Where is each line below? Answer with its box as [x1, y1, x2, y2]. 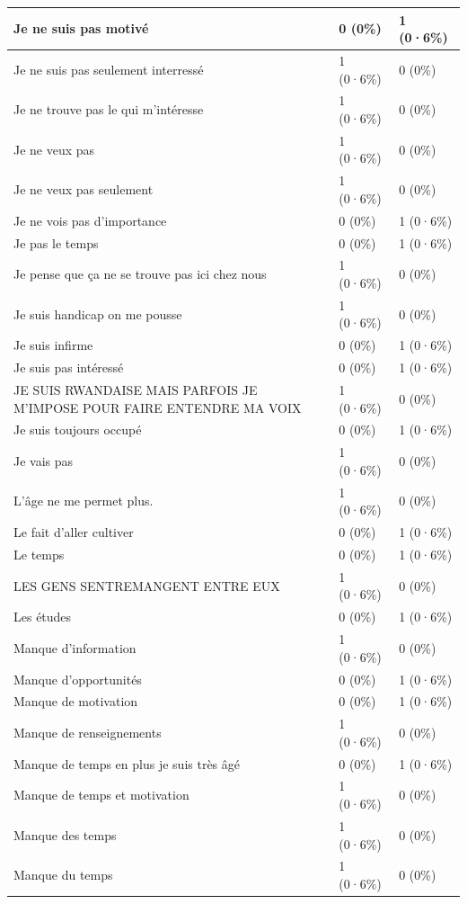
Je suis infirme [13, 336, 93, 354]
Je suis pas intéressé [13, 358, 124, 377]
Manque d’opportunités [13, 669, 142, 688]
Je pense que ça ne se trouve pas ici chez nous [13, 264, 267, 283]
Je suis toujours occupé [13, 420, 142, 439]
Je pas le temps [13, 233, 99, 252]
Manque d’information [13, 638, 137, 657]
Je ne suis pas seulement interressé [13, 59, 204, 78]
